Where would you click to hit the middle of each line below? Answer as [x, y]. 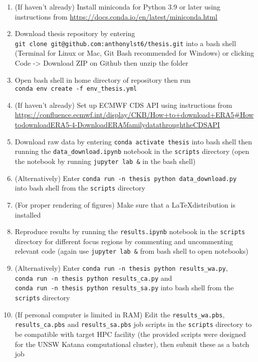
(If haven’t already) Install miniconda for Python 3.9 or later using [117, 7]
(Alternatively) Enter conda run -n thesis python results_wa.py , [121, 268]
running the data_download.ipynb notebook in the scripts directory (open [132, 151]
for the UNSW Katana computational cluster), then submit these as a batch [132, 344]
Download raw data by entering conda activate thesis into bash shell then [133, 141]
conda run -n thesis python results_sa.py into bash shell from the [124, 288]
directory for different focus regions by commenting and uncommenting [124, 241]
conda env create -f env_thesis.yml [76, 89]
